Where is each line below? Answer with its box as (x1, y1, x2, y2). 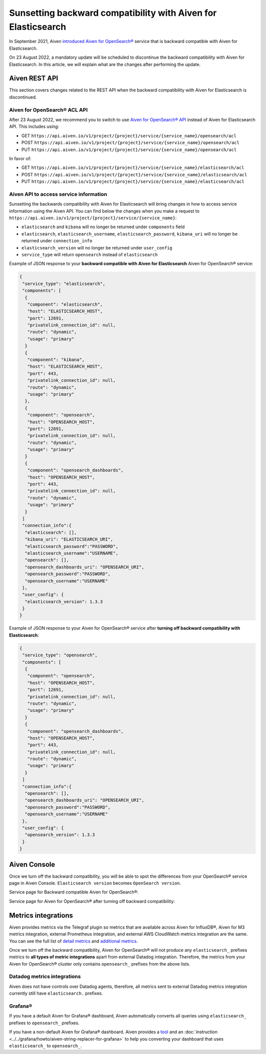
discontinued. (9, 94, 37, 100)
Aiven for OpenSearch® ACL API (9, 106, 88, 113)
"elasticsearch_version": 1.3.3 (25, 599, 103, 605)
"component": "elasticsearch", (27, 301, 103, 307)
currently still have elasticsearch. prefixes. (9, 990, 103, 996)
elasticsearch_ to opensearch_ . (9, 1043, 82, 1049)
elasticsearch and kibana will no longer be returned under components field (21, 224, 185, 230)
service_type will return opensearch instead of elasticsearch (21, 251, 158, 257)
